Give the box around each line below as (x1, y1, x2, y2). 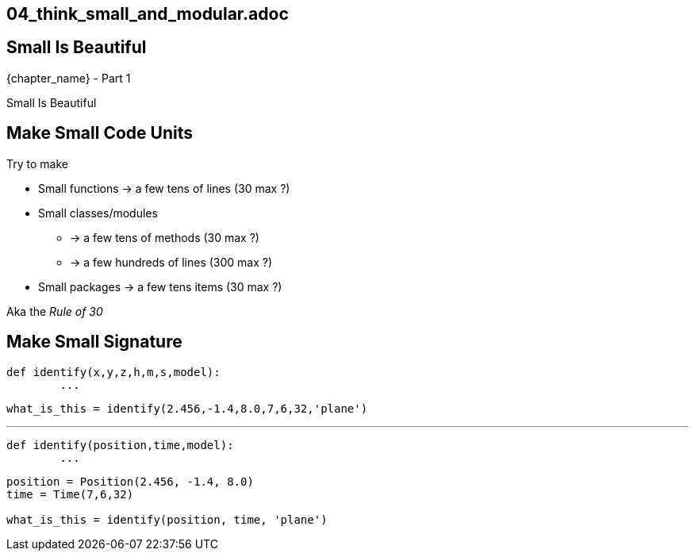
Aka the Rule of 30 (6, 304, 103, 318)
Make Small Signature (6, 332, 182, 352)
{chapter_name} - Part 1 (6, 71, 131, 85)
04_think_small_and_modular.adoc (6, 4, 289, 24)
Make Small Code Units (6, 123, 193, 144)
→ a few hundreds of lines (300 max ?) (70, 255, 273, 269)
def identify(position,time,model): (6, 438, 234, 451)
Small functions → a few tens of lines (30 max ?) (38, 181, 290, 195)
